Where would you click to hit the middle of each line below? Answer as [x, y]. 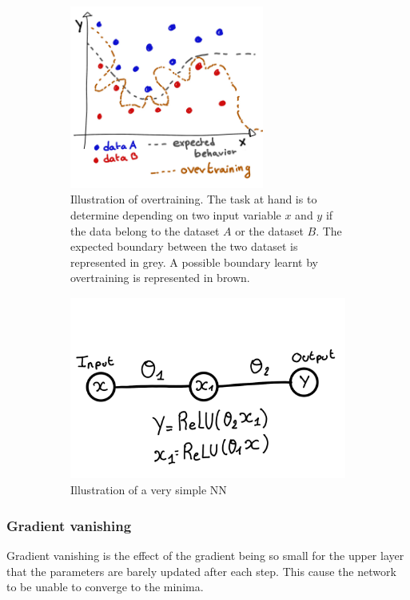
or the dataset [269, 230]
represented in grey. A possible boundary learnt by [195, 262]
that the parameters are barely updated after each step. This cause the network [201, 571]
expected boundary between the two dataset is [184, 246]
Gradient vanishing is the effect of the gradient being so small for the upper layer [205, 556]
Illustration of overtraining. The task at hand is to [194, 199]
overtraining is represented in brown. [160, 278]
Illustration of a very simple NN [149, 490]
